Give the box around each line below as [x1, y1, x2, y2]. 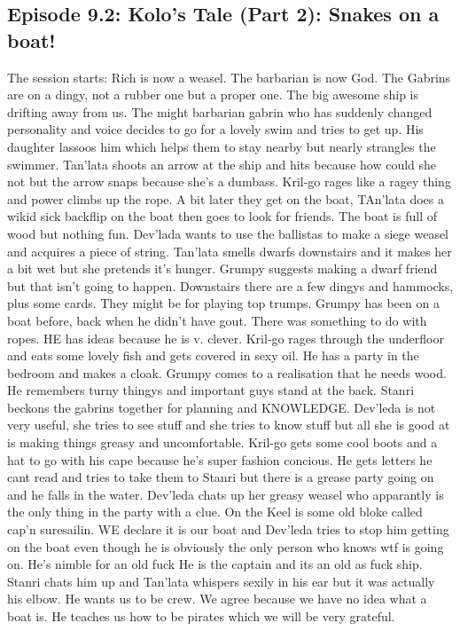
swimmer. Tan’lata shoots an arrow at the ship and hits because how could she [7, 154, 437, 173]
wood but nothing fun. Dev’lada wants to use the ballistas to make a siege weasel [7, 224, 449, 242]
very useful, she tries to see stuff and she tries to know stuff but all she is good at [7, 415, 450, 434]
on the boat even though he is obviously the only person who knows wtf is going [7, 537, 444, 556]
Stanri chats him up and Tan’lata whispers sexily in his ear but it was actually [7, 572, 435, 590]
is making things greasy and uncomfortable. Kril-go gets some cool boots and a [7, 433, 438, 452]
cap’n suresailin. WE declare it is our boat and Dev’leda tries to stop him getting [7, 520, 449, 539]
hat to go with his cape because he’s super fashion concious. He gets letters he [7, 450, 433, 469]
